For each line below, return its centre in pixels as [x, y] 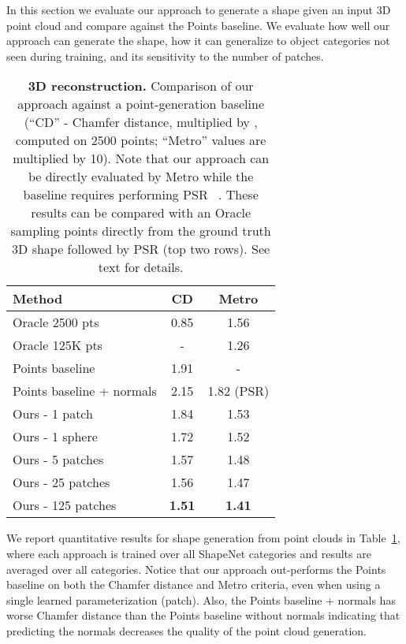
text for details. [141, 267]
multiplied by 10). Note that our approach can [141, 158]
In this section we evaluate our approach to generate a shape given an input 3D [199, 9]
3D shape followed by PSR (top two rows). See [141, 249]
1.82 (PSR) [238, 391]
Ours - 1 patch [53, 414]
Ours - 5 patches [58, 460]
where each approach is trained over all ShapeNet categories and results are [189, 553]
